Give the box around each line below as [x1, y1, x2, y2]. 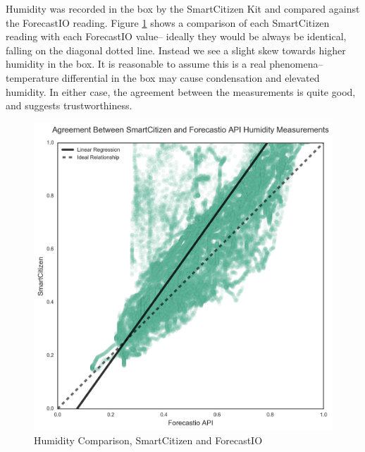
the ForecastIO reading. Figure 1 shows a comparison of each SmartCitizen [6, 15, 330, 30]
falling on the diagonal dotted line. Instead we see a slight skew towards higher [6, 42, 346, 57]
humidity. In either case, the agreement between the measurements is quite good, [6, 84, 356, 99]
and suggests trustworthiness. [6, 98, 132, 113]
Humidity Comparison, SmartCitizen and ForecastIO [34, 432, 263, 447]
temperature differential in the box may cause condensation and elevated [6, 70, 320, 85]
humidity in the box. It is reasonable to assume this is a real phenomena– [6, 56, 323, 71]
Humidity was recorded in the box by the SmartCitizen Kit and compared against [6, 1, 360, 16]
